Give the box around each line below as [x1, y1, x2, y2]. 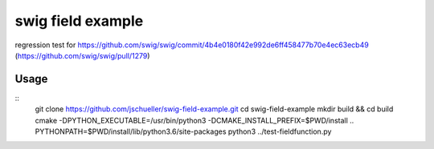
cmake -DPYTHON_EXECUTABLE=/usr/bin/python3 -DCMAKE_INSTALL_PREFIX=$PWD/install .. [35, 115, 354, 125]
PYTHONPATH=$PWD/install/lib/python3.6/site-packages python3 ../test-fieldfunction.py [35, 127, 332, 136]
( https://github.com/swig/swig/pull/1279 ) [14, 50, 150, 60]
